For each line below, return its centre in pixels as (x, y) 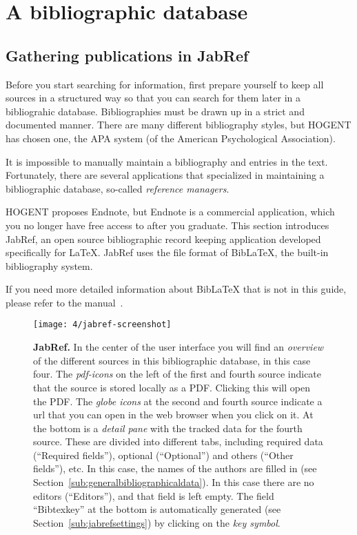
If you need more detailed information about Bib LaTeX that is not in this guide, (176, 289)
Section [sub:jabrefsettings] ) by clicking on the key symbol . (157, 522)
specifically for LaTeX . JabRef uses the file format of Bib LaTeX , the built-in (167, 252)
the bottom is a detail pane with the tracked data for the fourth (168, 428)
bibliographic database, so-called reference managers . (118, 188)
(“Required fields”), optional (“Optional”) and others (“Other (163, 455)
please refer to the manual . (64, 302)
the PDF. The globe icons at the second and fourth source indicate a (178, 401)
